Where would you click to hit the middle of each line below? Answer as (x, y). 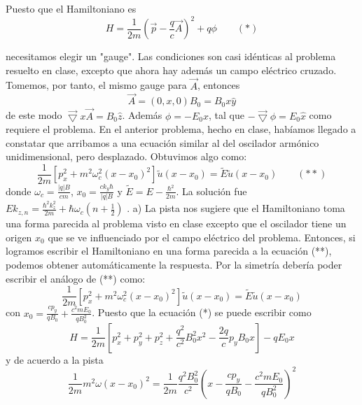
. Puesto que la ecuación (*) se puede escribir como (202, 312)
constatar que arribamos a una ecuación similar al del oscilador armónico (162, 142)
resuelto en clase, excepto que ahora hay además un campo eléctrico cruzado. (171, 70)
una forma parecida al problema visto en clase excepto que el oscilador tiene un (176, 223)
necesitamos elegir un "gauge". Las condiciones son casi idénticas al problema (171, 56)
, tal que (227, 115)
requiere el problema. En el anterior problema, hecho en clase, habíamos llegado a (181, 129)
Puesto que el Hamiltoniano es (71, 8)
